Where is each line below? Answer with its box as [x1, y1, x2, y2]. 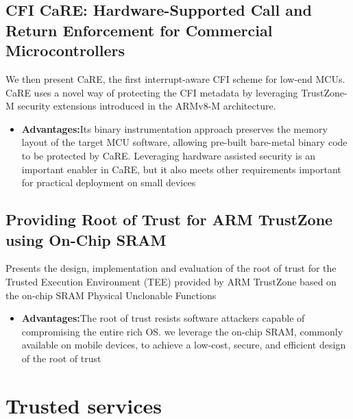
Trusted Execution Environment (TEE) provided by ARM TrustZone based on [5, 274, 337, 288]
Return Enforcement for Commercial [5, 19, 273, 40]
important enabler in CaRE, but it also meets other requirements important [21, 162, 341, 176]
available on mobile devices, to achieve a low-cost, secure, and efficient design [21, 338, 346, 352]
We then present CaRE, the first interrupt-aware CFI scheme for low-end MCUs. [5, 71, 345, 86]
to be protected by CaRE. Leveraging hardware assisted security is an [21, 148, 315, 162]
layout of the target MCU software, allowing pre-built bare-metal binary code [21, 135, 348, 149]
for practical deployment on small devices [21, 175, 196, 190]
